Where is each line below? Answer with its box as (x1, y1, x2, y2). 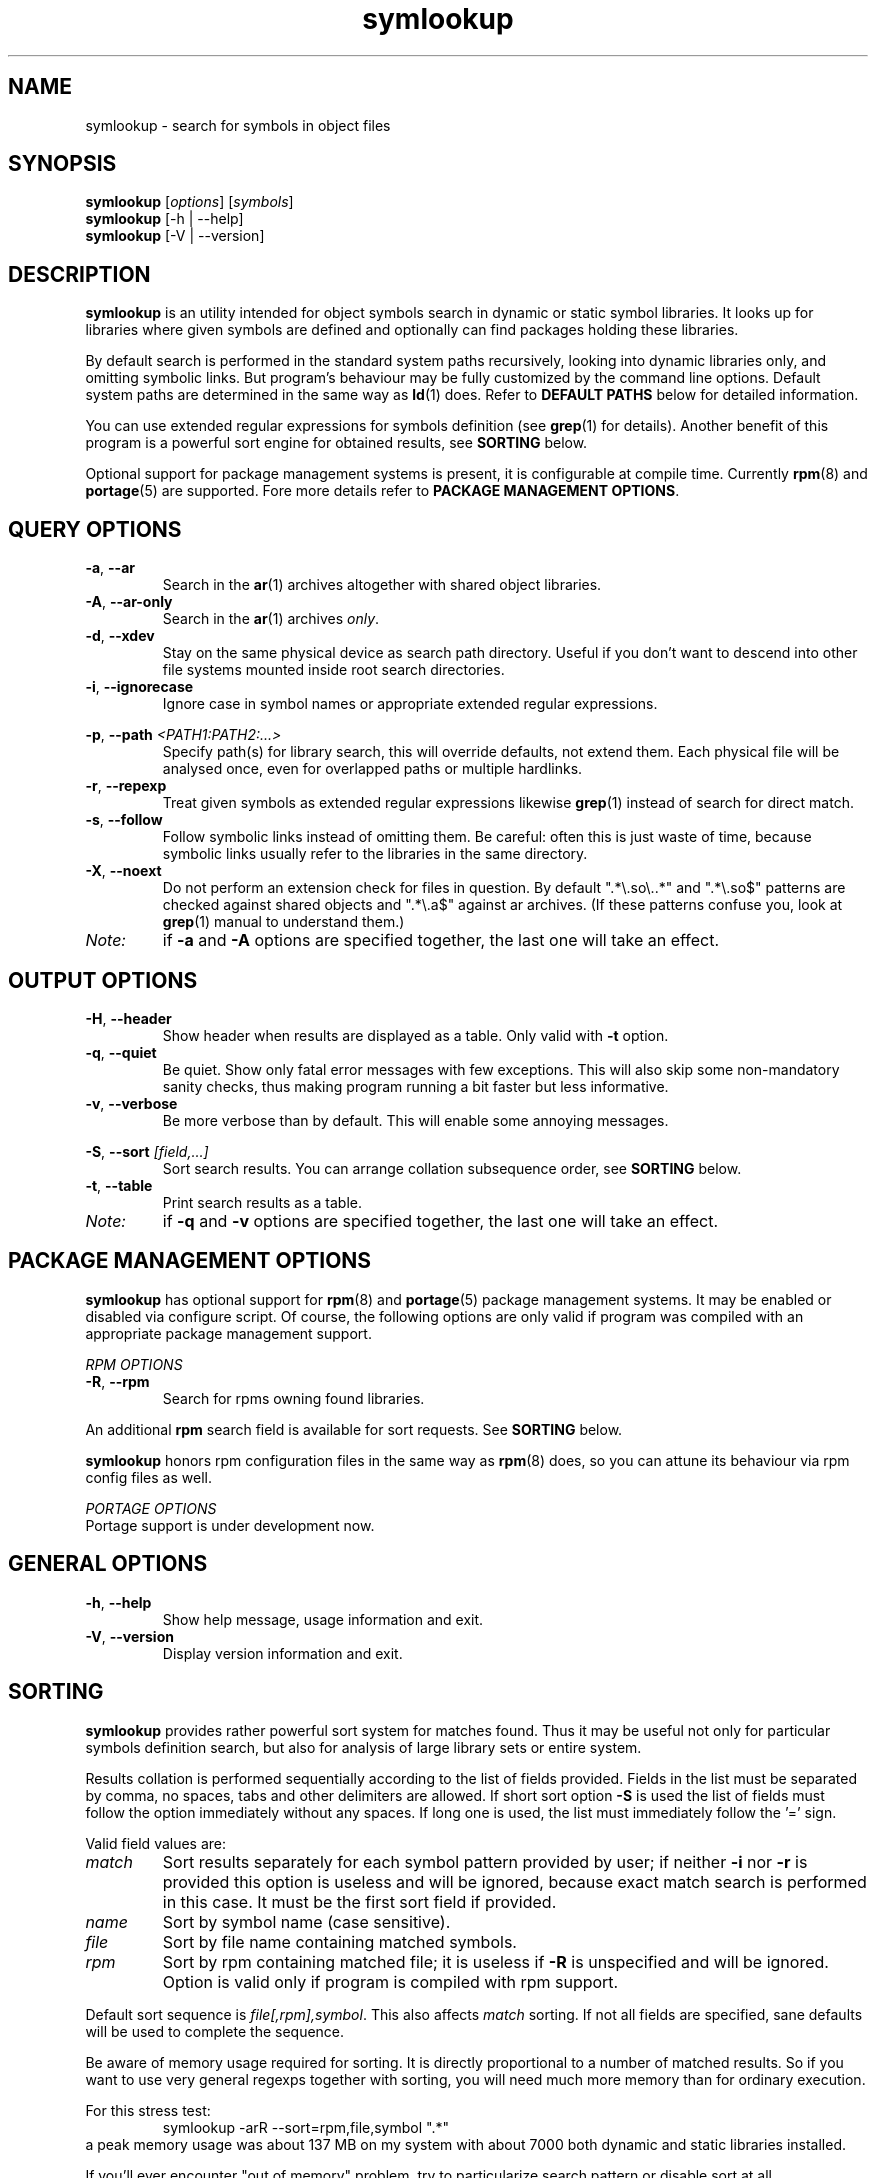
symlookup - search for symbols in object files (85, 116, 391, 134)
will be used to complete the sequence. (85, 2022, 345, 2040)
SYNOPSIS (8, 151, 117, 177)
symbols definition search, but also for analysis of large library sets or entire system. (85, 1738, 642, 1756)
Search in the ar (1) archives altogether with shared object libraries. (162, 576, 602, 594)
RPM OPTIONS (85, 1355, 183, 1373)
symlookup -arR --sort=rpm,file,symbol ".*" (162, 2118, 449, 2136)
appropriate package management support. (85, 1324, 372, 1342)
